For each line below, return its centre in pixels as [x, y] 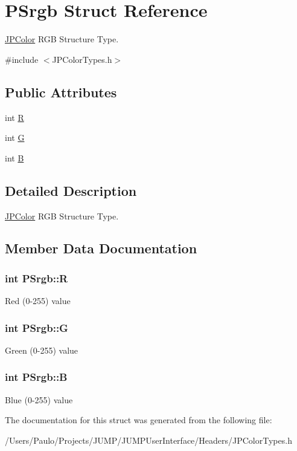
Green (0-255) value [42, 350]
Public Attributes [61, 92]
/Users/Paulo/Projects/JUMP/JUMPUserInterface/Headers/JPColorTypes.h [148, 440]
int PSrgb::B [36, 377]
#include [22, 59]
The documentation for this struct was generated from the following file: [139, 420]
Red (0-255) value [38, 301]
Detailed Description [71, 190]
